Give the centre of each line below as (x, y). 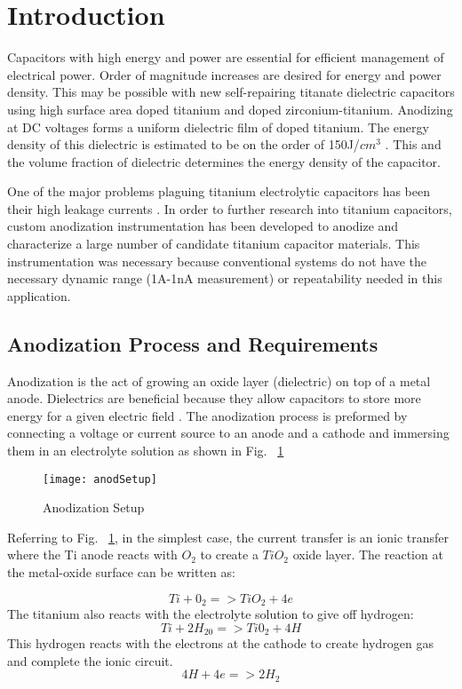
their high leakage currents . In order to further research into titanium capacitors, (230, 208)
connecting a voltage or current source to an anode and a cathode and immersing (228, 433)
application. (39, 295)
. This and (413, 144)
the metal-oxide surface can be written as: (121, 572)
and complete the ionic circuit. (90, 660)
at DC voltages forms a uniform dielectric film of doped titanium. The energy (218, 127)
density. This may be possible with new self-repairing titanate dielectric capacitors (231, 92)
